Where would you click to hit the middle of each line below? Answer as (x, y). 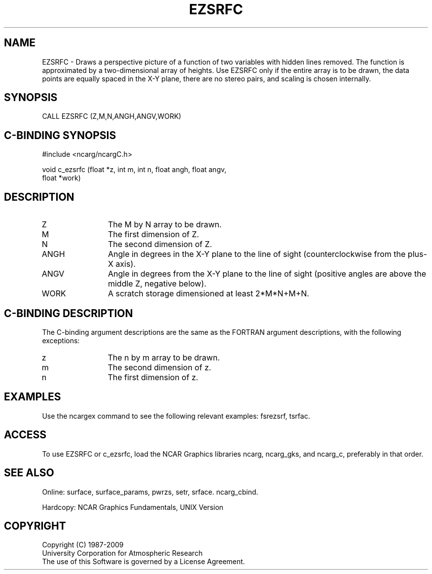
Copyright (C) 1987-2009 (83, 545)
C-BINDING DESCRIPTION (69, 313)
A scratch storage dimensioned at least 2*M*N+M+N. (208, 294)
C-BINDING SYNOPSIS (60, 135)
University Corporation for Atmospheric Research (122, 553)
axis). (126, 264)
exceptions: (61, 340)
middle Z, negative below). (157, 284)
